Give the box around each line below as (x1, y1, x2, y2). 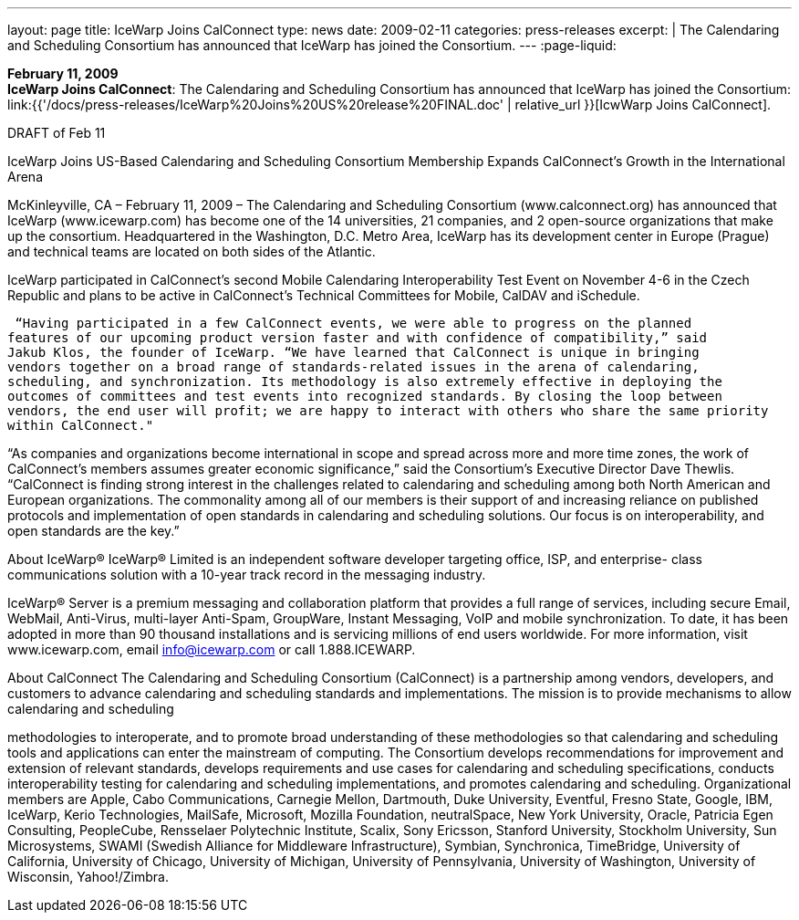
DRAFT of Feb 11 (7, 125, 106, 141)
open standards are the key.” (7, 523, 180, 538)
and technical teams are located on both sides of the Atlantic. (7, 244, 376, 259)
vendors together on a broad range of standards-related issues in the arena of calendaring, (7, 360, 700, 374)
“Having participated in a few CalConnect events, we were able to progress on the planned (15, 316, 692, 330)
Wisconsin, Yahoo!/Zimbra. (7, 869, 169, 884)
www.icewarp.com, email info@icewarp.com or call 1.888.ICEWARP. (7, 642, 416, 657)
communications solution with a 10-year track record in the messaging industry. (7, 567, 486, 582)
